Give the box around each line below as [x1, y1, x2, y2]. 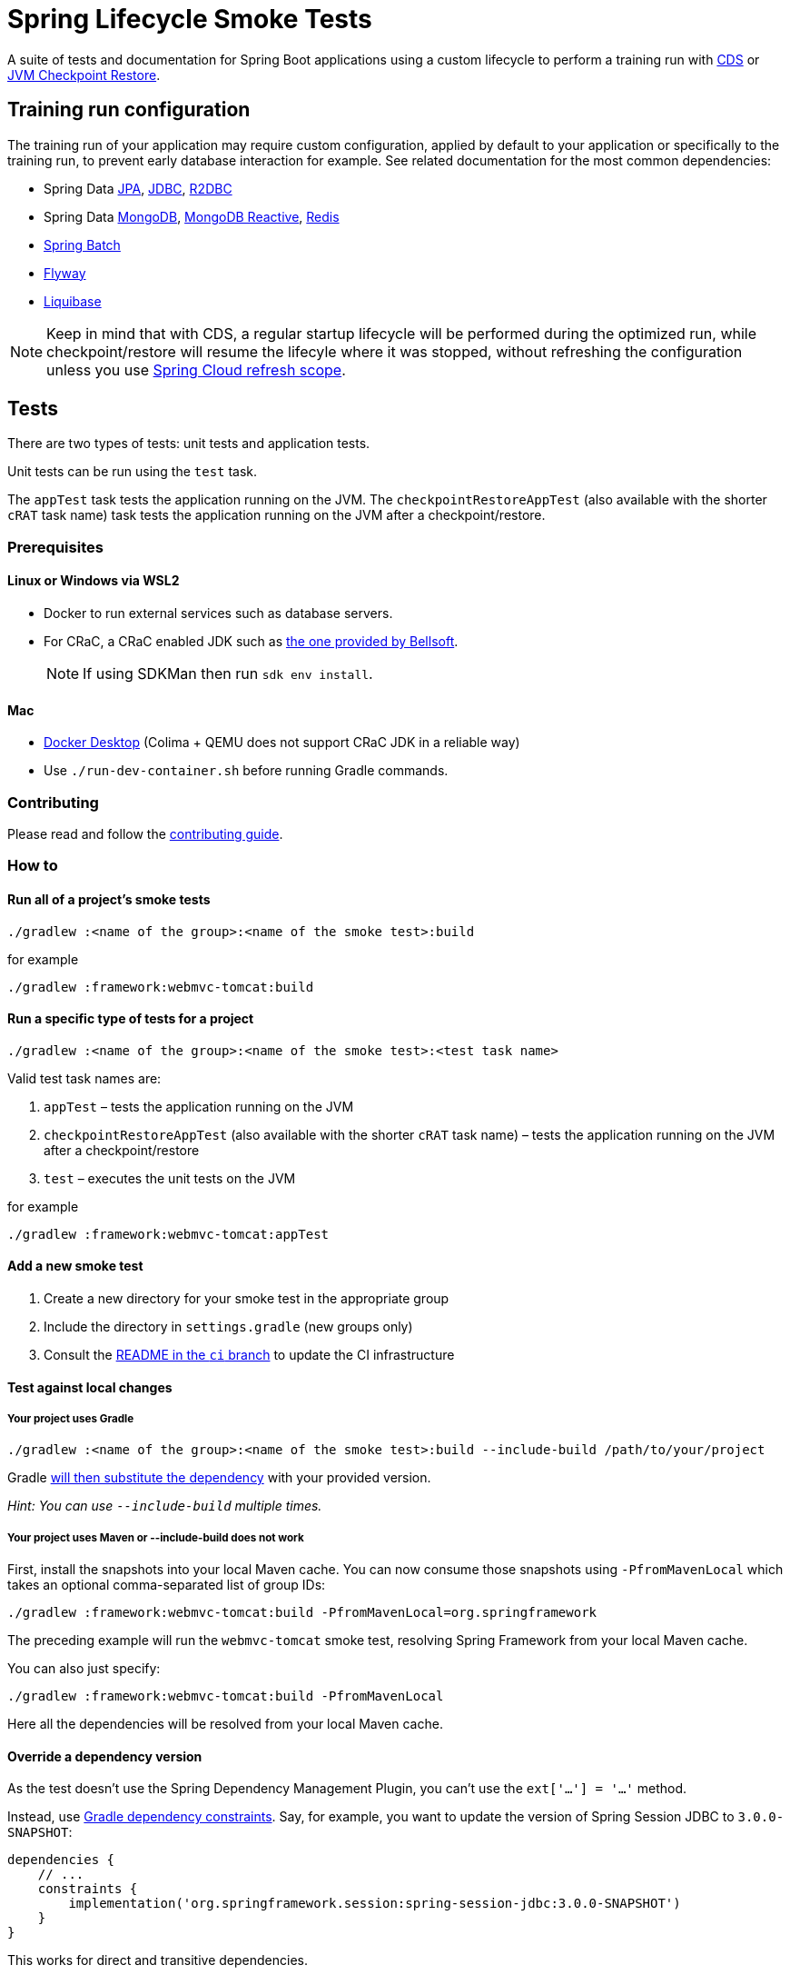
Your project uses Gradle [7, 1412, 134, 1426]
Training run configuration [7, 98, 251, 122]
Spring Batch [44, 236, 121, 253]
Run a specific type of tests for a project [7, 1011, 254, 1027]
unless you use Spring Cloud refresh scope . [46, 360, 346, 379]
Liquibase [44, 293, 102, 309]
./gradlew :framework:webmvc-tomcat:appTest [7, 1226, 330, 1242]
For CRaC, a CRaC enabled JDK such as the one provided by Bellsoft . [44, 633, 459, 650]
